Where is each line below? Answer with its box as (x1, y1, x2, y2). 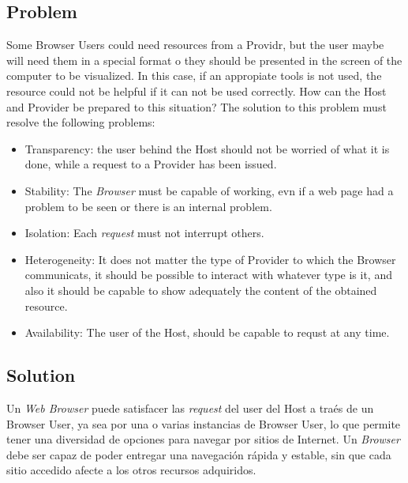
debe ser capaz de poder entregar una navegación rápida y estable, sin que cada (6, 446, 391, 462)
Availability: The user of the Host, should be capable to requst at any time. (24, 324, 390, 341)
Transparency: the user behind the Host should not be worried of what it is (24, 140, 390, 157)
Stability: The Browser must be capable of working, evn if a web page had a (24, 182, 394, 198)
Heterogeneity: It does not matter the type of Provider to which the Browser (24, 251, 396, 267)
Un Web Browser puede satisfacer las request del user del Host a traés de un (6, 399, 374, 416)
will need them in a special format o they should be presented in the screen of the (6, 51, 402, 68)
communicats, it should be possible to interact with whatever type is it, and (24, 266, 392, 283)
